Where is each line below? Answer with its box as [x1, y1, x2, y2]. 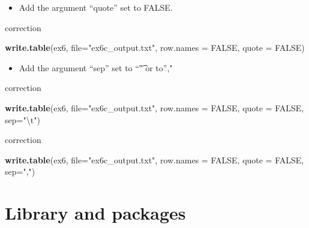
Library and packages [5, 200, 186, 225]
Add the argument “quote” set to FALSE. [19, 1, 173, 13]
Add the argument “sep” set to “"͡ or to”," [19, 61, 173, 74]
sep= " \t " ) [5, 113, 40, 126]
